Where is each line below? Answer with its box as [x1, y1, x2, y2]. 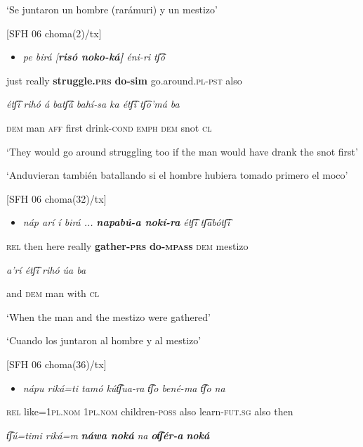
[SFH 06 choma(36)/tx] [6, 356, 107, 371]
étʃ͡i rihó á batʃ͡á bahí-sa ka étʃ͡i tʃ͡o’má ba [6, 96, 180, 111]
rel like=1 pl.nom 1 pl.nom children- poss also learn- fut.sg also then [6, 404, 293, 419]
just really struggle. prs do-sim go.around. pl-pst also [6, 73, 242, 87]
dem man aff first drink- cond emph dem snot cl [6, 120, 212, 134]
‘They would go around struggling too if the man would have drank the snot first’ [6, 144, 358, 158]
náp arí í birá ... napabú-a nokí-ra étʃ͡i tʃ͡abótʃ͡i [22, 215, 230, 229]
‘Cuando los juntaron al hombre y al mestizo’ [6, 333, 202, 348]
